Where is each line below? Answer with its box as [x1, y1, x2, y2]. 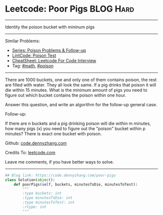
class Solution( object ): [5, 177, 55, 182]
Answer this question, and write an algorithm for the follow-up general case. [5, 101, 158, 107]
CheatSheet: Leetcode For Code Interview [12, 57, 97, 64]
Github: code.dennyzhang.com [5, 140, 67, 146]
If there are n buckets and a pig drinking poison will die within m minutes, [5, 120, 151, 126]
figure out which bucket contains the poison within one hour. [5, 92, 126, 98]
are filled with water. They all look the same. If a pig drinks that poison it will [5, 82, 156, 88]
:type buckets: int [22, 191, 62, 196]
